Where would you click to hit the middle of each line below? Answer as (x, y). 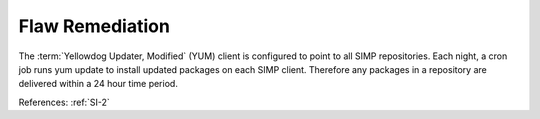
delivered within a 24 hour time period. (98, 84)
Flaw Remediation (94, 26)
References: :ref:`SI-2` (64, 102)
